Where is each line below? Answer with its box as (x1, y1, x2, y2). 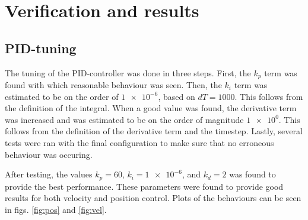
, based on (158, 90, 195, 102)
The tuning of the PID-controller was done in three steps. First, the (5, 66, 251, 79)
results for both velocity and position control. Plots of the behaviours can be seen (5, 192, 301, 204)
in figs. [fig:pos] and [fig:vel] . (5, 203, 107, 215)
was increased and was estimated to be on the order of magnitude (5, 113, 244, 125)
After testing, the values (5, 168, 93, 180)
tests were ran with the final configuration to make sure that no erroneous (5, 137, 274, 148)
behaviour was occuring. (5, 148, 93, 160)
